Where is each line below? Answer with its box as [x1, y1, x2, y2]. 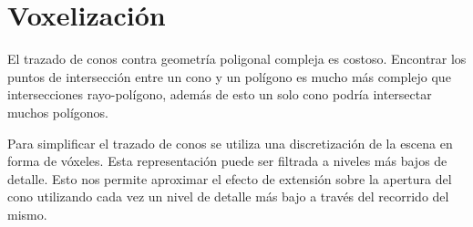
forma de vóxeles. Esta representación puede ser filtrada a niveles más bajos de [7, 151, 447, 170]
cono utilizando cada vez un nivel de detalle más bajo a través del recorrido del [7, 187, 449, 206]
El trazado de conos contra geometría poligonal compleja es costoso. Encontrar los [7, 49, 467, 68]
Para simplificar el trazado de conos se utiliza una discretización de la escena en [7, 133, 453, 152]
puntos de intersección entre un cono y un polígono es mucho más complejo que [7, 67, 451, 86]
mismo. [7, 204, 47, 223]
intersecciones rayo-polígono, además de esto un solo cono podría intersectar [7, 85, 432, 104]
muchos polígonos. [7, 102, 108, 121]
